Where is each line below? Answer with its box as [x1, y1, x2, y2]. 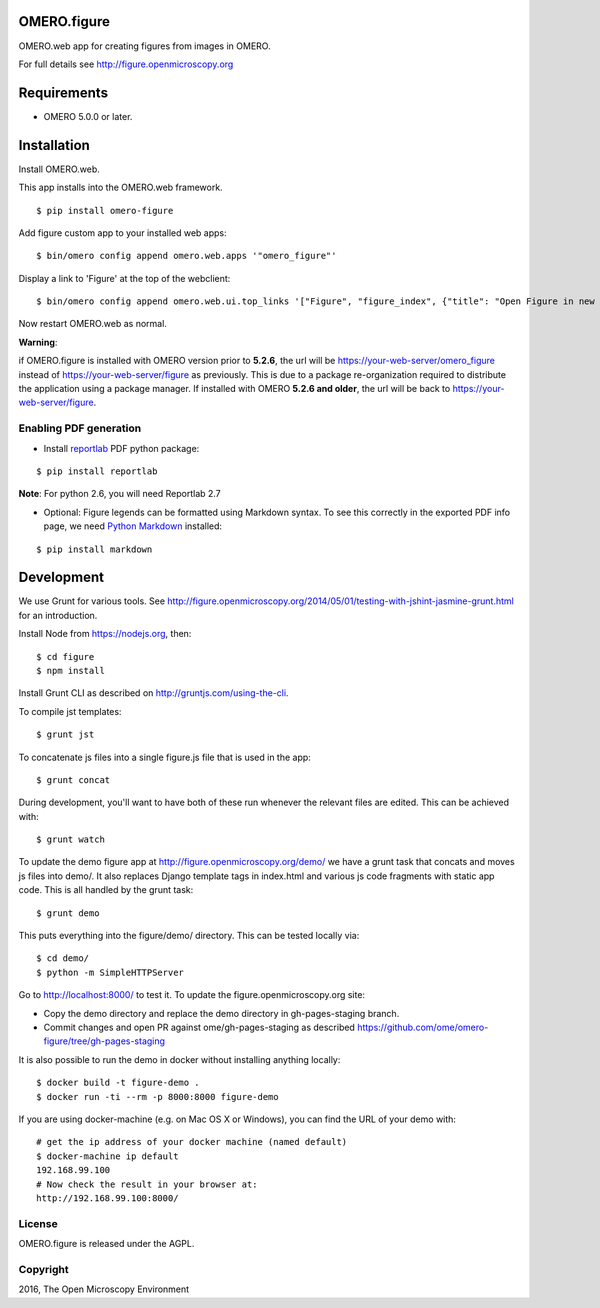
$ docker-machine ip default [36, 1150, 179, 1162]
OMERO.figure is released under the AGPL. [18, 1238, 195, 1250]
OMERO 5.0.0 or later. [43, 110, 133, 122]
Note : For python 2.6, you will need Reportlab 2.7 [18, 488, 222, 500]
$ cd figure [36, 651, 95, 662]
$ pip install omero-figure [36, 205, 174, 216]
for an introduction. [18, 609, 98, 621]
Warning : [18, 336, 58, 348]
